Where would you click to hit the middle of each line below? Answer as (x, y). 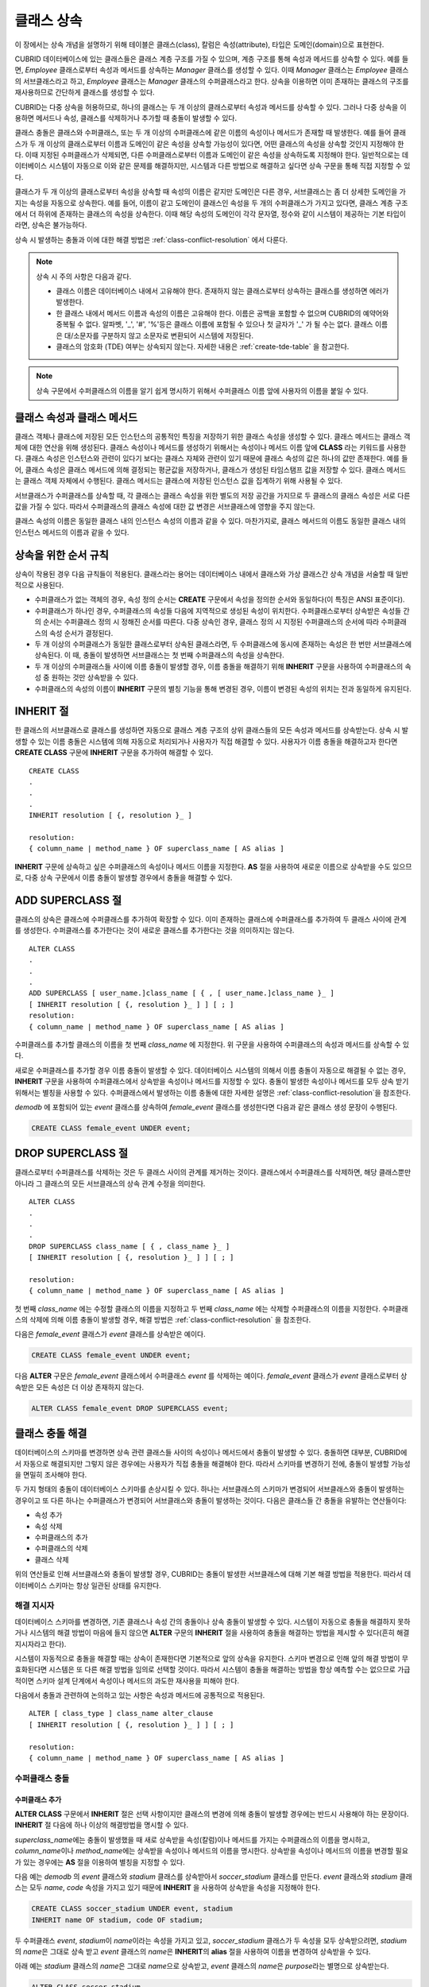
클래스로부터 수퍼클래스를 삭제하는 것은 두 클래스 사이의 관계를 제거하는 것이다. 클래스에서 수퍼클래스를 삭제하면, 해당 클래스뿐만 (213, 1172)
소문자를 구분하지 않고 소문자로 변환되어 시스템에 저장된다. (163, 335)
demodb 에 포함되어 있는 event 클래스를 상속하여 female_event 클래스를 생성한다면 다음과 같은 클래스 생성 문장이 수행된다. (206, 1107)
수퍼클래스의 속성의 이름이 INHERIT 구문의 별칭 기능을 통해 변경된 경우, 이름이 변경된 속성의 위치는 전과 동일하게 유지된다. (223, 688)
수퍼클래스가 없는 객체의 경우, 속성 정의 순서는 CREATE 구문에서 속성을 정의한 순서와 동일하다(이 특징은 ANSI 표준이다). (220, 599)
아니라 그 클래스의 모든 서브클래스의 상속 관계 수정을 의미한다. (110, 1183)
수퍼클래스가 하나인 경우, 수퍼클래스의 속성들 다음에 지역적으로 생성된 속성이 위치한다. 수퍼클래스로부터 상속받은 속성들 (218, 610)
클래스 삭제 (52, 1559)
